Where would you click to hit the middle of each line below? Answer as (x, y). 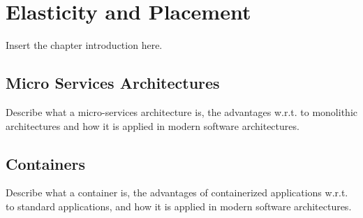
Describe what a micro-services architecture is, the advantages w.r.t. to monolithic (181, 111)
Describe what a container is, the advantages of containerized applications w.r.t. (177, 192)
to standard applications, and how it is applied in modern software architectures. (179, 206)
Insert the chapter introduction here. (84, 45)
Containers (46, 163)
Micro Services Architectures (113, 83)
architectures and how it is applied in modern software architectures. (153, 125)
